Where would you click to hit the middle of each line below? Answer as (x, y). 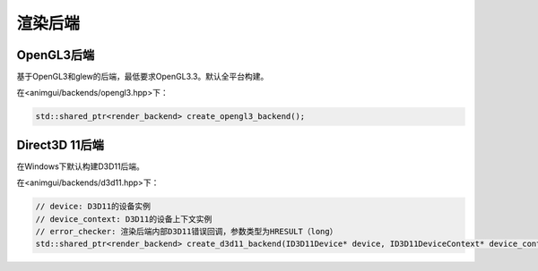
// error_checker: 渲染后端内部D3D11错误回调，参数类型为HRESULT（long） (187, 232)
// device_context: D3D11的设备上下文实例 (124, 219)
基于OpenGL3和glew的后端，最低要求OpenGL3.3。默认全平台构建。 (143, 77)
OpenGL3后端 (56, 55)
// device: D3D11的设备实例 (93, 207)
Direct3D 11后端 (61, 144)
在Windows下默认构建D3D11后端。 (81, 166)
